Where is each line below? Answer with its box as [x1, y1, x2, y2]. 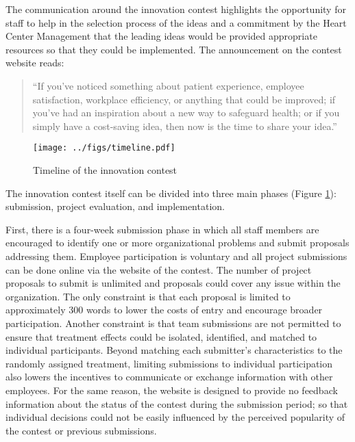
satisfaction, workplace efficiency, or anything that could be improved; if [32, 92, 336, 106]
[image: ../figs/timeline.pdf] [33, 143, 175, 153]
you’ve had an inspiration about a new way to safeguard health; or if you [32, 105, 340, 120]
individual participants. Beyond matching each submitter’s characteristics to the [5, 343, 343, 357]
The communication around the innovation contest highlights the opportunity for [5, 2, 346, 16]
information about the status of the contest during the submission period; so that [5, 396, 348, 411]
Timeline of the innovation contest [33, 163, 177, 177]
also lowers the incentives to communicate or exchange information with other [5, 369, 333, 384]
